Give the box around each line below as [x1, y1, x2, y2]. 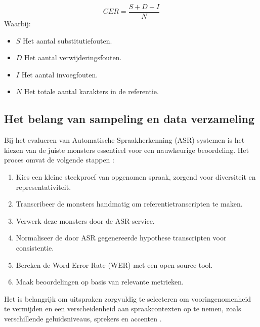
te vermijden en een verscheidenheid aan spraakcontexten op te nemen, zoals [4, 303, 241, 314]
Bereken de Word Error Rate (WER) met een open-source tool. [16, 259, 213, 270]
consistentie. [16, 242, 54, 253]
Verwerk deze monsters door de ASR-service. [16, 215, 155, 226]
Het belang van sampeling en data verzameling [4, 111, 255, 127]
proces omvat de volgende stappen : [4, 154, 114, 165]
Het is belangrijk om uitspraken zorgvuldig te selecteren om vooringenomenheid [4, 293, 251, 304]
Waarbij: [4, 18, 31, 29]
